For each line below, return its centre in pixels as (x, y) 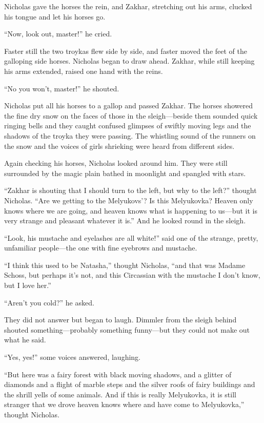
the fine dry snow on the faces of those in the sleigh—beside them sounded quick (131, 115)
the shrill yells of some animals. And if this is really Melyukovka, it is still (120, 394)
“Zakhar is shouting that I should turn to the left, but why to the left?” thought (130, 190)
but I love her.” (28, 285)
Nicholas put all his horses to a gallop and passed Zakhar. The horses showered (128, 105)
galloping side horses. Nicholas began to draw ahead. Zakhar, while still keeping (129, 61)
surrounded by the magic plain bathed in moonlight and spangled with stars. (125, 173)
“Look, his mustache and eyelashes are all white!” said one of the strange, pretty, (131, 237)
